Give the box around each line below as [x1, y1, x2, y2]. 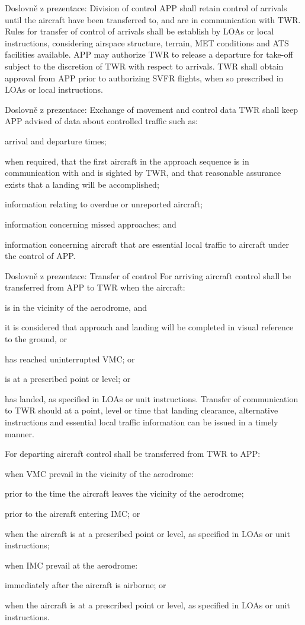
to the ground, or [5, 333, 68, 345]
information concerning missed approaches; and [5, 217, 176, 230]
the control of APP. [5, 250, 76, 262]
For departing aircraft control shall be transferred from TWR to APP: [5, 447, 261, 460]
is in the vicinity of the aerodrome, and [5, 301, 147, 313]
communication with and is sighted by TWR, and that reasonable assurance [5, 166, 281, 179]
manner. [5, 427, 34, 440]
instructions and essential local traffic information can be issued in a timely [5, 416, 278, 428]
